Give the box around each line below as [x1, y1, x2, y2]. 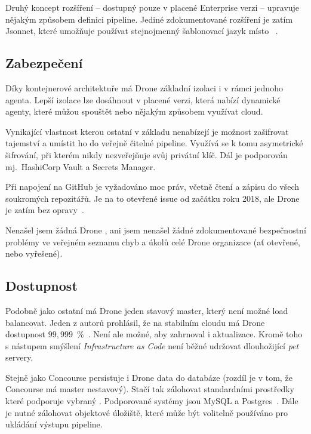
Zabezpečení [5, 54, 83, 72]
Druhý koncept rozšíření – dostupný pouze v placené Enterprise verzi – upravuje [5, 1, 300, 13]
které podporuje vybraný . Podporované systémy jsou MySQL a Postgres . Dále [5, 395, 298, 407]
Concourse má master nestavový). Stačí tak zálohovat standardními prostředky [5, 383, 294, 395]
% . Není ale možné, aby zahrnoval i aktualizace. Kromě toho [76, 328, 303, 340]
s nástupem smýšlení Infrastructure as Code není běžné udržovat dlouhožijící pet [5, 339, 299, 352]
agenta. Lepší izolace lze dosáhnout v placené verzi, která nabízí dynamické [5, 93, 281, 106]
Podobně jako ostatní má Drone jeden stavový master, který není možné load [5, 304, 288, 316]
